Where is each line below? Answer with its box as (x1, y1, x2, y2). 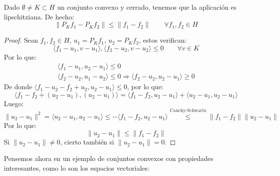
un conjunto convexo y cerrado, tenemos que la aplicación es (57, 2, 237, 12)
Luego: (4, 98, 24, 109)
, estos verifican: (139, 35, 187, 45)
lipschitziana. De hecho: (4, 11, 74, 21)
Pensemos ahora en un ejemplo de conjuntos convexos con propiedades (4, 153, 214, 163)
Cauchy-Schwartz (169, 108, 206, 113)
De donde (4, 81, 33, 92)
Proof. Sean (4, 35, 38, 45)
